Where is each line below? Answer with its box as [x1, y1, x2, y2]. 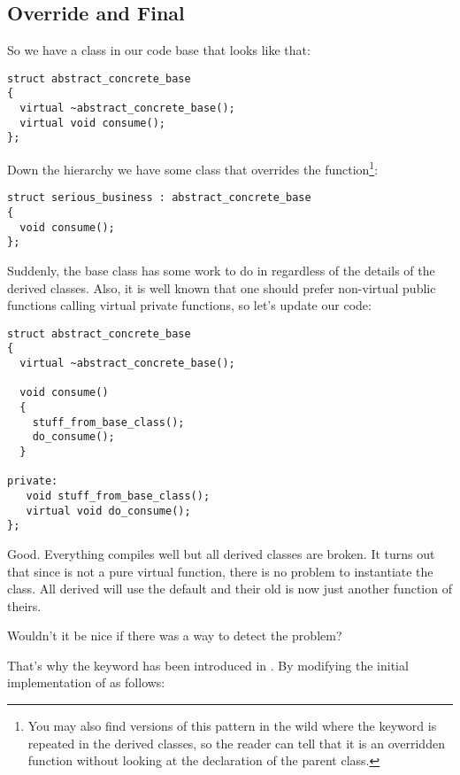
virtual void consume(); [19, 116, 165, 129]
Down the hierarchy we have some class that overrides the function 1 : [7, 158, 379, 178]
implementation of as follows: [7, 673, 165, 692]
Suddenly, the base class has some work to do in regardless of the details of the [7, 260, 435, 279]
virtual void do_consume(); [26, 504, 191, 517]
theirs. [7, 596, 42, 615]
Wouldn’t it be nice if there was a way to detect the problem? [7, 626, 342, 645]
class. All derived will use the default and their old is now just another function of [7, 579, 452, 598]
